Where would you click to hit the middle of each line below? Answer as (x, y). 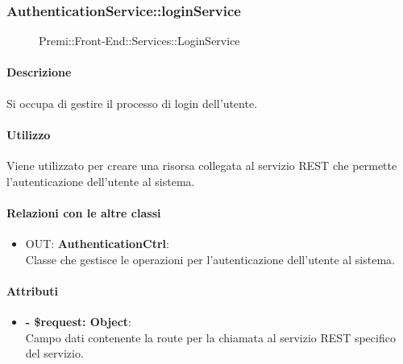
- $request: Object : (78, 321)
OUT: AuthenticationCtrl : (97, 243)
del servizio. (54, 353)
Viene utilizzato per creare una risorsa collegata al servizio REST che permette (202, 165)
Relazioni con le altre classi (84, 212)
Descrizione (39, 72)
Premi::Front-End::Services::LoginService (139, 41)
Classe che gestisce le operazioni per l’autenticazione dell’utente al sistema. (210, 259)
